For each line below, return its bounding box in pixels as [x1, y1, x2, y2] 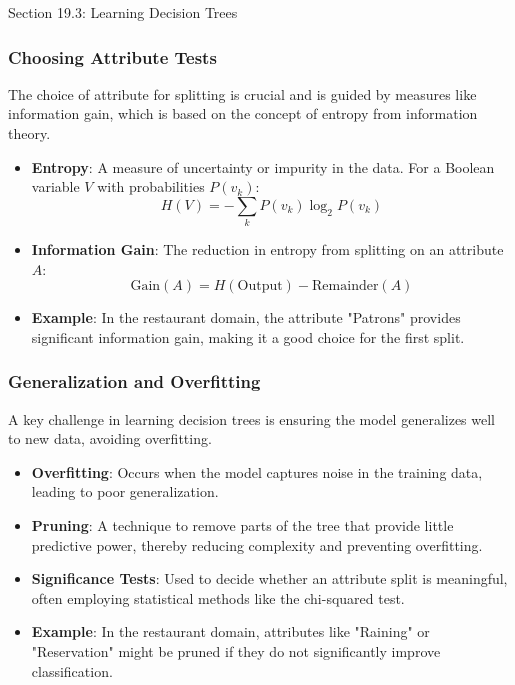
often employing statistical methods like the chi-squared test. [31, 587, 405, 608]
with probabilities [97, 176, 205, 197]
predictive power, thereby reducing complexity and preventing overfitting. [31, 534, 483, 555]
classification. [31, 660, 113, 681]
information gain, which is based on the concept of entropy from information [8, 103, 478, 124]
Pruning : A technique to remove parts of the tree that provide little [31, 515, 454, 536]
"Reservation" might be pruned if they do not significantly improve [31, 641, 441, 662]
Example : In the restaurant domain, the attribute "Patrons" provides [31, 307, 461, 328]
